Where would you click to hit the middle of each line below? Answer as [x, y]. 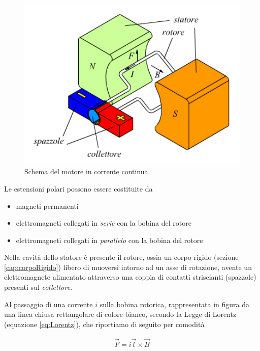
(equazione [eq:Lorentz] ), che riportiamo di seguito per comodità [104, 324]
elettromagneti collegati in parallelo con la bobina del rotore [109, 240]
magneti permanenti [47, 206]
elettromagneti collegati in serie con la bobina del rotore [104, 223]
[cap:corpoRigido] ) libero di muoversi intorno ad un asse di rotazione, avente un [128, 267]
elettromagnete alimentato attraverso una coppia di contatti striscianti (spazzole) [130, 277]
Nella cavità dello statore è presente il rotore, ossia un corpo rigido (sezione [121, 257]
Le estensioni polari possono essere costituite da [78, 188]
